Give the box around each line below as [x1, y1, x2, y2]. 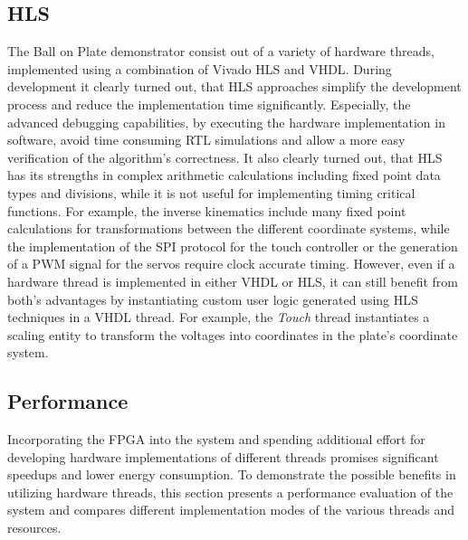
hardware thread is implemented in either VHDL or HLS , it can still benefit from [7, 271, 458, 290]
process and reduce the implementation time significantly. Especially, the [7, 94, 411, 113]
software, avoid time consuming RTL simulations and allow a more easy [7, 130, 406, 149]
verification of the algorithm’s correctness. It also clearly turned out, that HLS [7, 147, 443, 166]
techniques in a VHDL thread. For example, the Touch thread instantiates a [7, 308, 430, 327]
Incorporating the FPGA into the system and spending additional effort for [7, 430, 425, 449]
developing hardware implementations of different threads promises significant [7, 447, 439, 466]
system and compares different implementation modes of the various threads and [7, 500, 455, 519]
